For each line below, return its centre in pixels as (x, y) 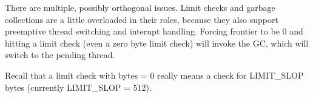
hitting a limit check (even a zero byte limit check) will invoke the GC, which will (157, 43)
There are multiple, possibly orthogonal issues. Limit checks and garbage (140, 7)
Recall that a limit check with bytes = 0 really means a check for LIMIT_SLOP (154, 75)
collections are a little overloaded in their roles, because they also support (142, 19)
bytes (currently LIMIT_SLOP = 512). (78, 87)
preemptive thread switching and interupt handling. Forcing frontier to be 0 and (154, 31)
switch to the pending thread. (60, 55)
